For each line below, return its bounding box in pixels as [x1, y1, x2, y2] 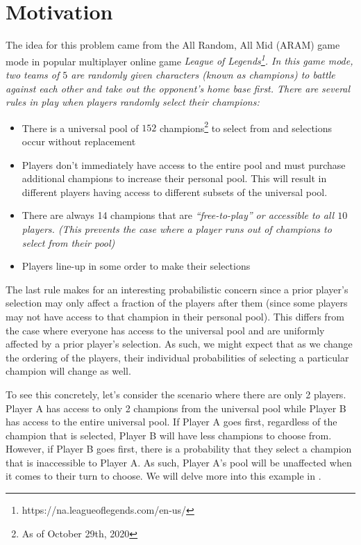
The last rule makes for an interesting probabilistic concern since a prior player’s [6, 282, 349, 296]
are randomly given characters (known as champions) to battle [71, 67, 335, 81]
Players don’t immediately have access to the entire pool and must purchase [22, 157, 346, 172]
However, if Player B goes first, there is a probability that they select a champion [6, 441, 352, 456]
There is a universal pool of [22, 120, 139, 135]
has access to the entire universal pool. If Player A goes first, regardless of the [6, 414, 337, 429]
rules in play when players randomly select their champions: [6, 95, 260, 109]
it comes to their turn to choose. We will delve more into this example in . [6, 469, 321, 483]
